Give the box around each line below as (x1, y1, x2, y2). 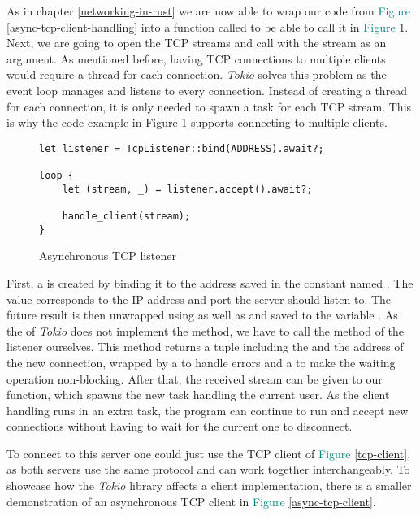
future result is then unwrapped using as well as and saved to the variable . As (6, 306, 398, 323)
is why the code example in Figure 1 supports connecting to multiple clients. (6, 114, 388, 131)
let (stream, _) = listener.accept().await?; (62, 183, 313, 195)
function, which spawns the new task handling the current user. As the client (6, 386, 390, 403)
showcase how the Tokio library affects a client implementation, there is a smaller (6, 477, 412, 494)
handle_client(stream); (62, 210, 191, 223)
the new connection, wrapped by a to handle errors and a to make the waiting (6, 353, 396, 371)
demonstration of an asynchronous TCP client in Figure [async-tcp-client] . (6, 492, 376, 509)
